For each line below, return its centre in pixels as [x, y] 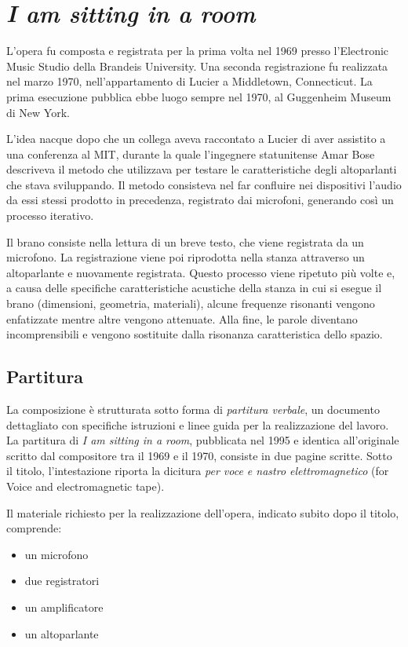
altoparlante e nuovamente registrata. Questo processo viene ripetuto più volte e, [201, 272]
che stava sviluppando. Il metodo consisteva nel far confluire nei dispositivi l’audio [204, 184]
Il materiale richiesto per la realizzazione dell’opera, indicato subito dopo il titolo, [203, 512]
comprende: [34, 528]
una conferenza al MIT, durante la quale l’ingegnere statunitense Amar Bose [191, 154]
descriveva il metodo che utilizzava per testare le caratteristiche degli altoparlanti [202, 169]
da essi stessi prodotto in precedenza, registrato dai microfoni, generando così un [200, 200]
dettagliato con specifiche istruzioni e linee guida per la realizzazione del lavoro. [198, 424]
